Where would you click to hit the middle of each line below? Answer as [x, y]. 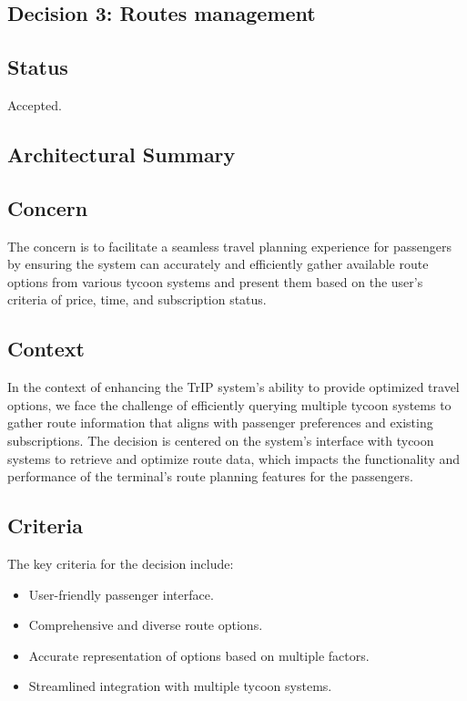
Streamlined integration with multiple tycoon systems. [180, 686]
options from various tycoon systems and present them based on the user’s [215, 281]
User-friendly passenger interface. [121, 594]
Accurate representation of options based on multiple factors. [199, 655]
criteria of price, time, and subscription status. [137, 299]
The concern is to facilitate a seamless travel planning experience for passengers [229, 246]
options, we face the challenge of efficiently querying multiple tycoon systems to [229, 404]
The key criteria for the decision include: [121, 563]
